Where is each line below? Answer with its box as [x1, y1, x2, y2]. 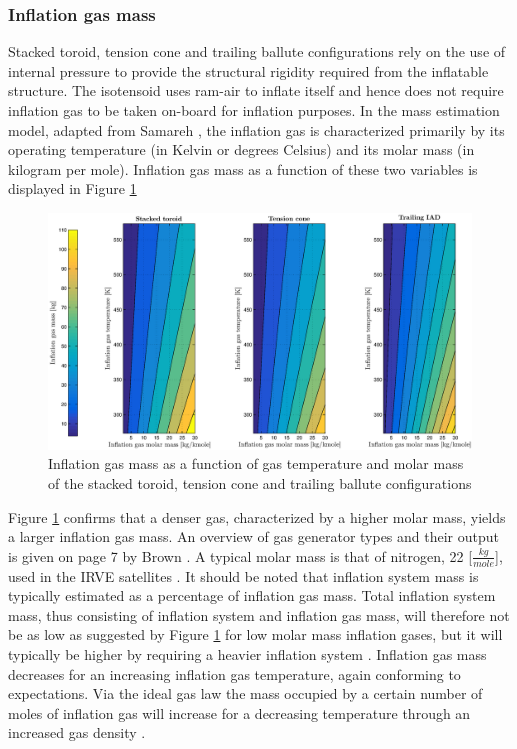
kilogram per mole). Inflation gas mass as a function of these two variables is [8, 158, 478, 179]
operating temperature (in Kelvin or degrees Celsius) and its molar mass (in [8, 139, 475, 160]
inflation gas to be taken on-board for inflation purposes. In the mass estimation [8, 100, 500, 120]
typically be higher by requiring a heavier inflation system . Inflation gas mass [8, 643, 487, 664]
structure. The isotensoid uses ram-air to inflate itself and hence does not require [8, 80, 504, 101]
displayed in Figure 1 [8, 178, 137, 199]
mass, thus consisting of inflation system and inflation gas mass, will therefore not [8, 604, 510, 625]
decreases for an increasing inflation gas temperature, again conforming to [8, 663, 461, 684]
